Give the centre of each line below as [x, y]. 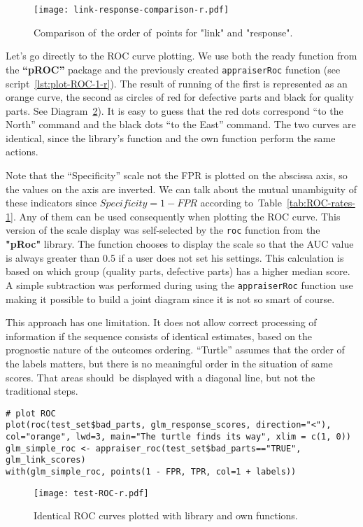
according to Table [241, 203]
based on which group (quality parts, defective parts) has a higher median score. [178, 271]
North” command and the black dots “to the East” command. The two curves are [181, 124]
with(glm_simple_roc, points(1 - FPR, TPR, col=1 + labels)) [151, 471]
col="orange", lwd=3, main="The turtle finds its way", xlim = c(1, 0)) [178, 437]
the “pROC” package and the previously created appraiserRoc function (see [173, 69]
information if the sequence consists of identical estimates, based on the [159, 336]
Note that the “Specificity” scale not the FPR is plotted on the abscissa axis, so [177, 175]
